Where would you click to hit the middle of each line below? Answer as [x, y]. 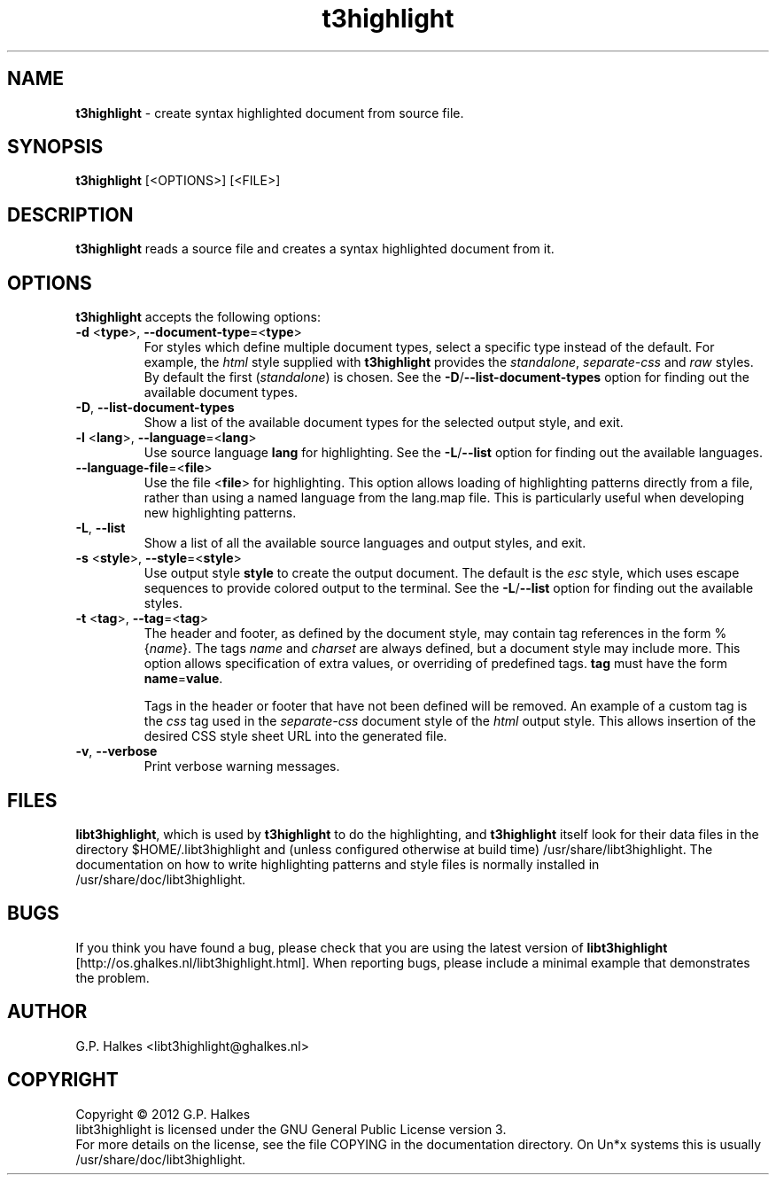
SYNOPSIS [55, 147]
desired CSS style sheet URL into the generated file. [295, 736]
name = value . [183, 679]
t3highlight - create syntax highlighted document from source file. [270, 113]
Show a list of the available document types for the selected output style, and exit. [384, 423]
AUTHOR [47, 1012]
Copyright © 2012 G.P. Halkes [163, 1114]
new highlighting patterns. [220, 513]
